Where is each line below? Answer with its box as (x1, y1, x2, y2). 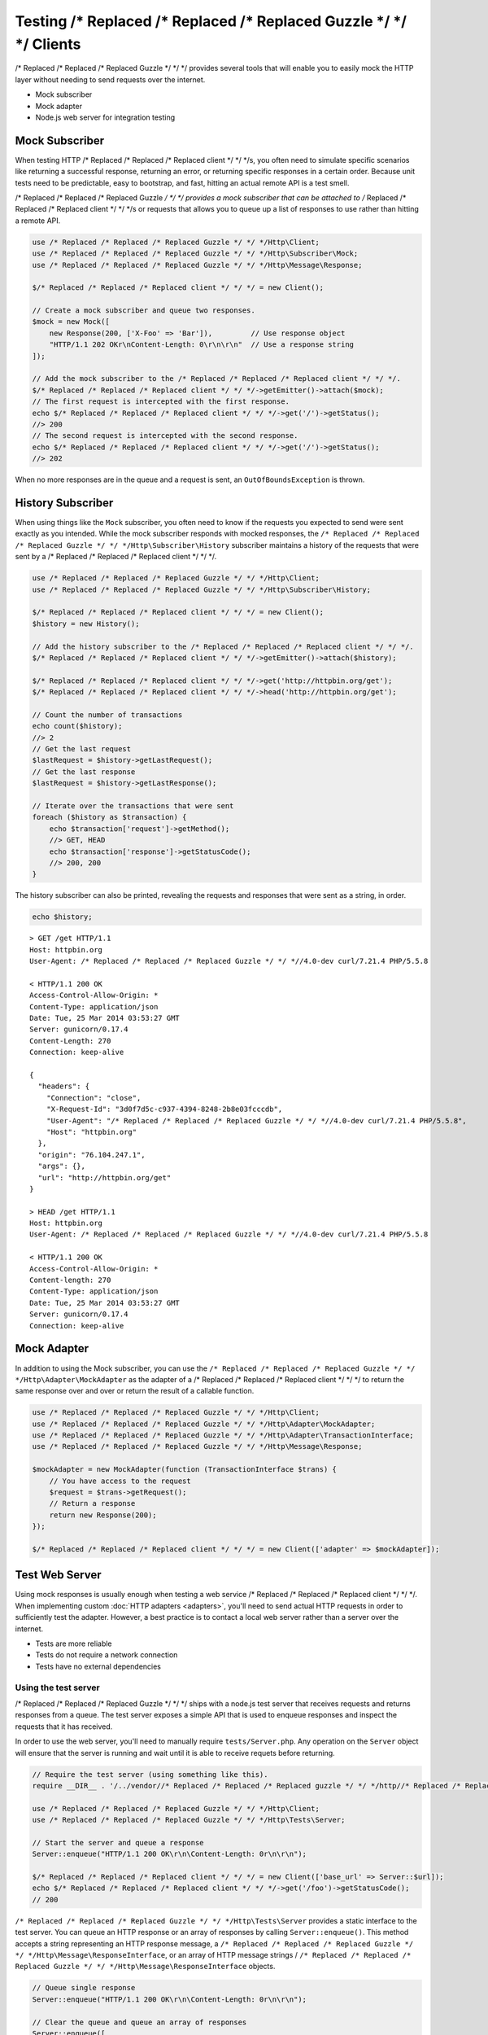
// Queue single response (32, 1983, 136, 1993)
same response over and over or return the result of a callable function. (15, 1386, 255, 1396)
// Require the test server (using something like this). (32, 1770, 268, 1779)
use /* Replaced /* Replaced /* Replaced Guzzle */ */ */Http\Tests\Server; (32, 1815, 346, 1825)
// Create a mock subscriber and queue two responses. (32, 306, 255, 315)
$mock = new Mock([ (32, 317, 110, 326)
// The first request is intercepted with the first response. (32, 397, 290, 406)
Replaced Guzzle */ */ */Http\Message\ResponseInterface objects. (15, 1962, 276, 1972)
